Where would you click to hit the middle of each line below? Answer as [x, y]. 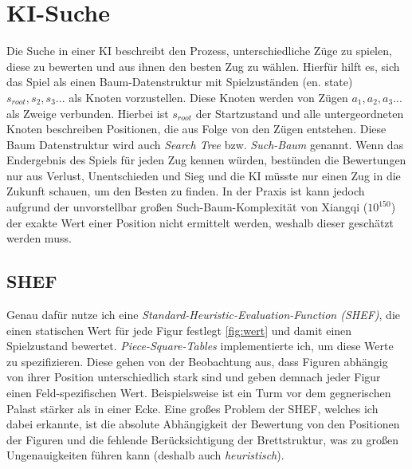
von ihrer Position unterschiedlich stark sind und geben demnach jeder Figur [194, 377]
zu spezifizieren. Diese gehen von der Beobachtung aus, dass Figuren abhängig [197, 361]
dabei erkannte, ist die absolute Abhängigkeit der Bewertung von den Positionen [203, 424]
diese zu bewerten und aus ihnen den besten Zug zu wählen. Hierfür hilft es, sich [203, 66]
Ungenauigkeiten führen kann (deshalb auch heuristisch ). [145, 455]
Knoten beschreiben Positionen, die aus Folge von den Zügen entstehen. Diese [196, 129]
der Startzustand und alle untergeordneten [300, 113]
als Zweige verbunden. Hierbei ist [88, 113]
